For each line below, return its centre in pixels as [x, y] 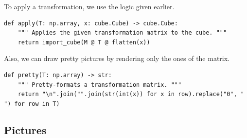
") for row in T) [32, 104]
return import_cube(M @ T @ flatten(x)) [84, 42]
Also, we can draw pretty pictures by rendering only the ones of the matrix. [117, 58]
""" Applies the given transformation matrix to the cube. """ [122, 33]
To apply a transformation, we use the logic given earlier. [89, 6]
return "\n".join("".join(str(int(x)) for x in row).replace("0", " [131, 94]
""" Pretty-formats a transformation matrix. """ [100, 85]
